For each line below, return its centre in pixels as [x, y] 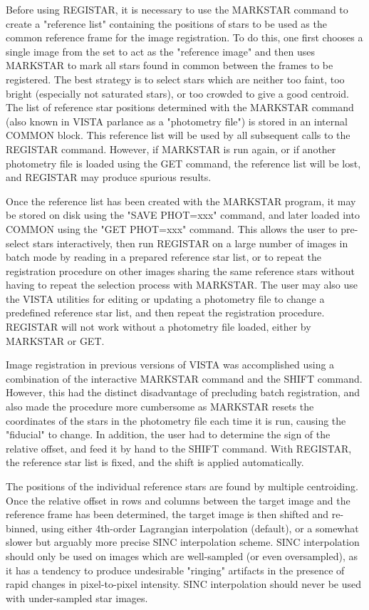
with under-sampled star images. [77, 598]
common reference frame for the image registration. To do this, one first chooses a [184, 37]
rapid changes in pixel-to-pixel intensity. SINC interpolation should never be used [184, 584]
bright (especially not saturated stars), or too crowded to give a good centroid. [177, 93]
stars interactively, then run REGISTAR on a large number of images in [191, 243]
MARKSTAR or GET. [55, 340]
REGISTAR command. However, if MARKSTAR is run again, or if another [171, 149]
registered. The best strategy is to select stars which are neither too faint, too [175, 79]
